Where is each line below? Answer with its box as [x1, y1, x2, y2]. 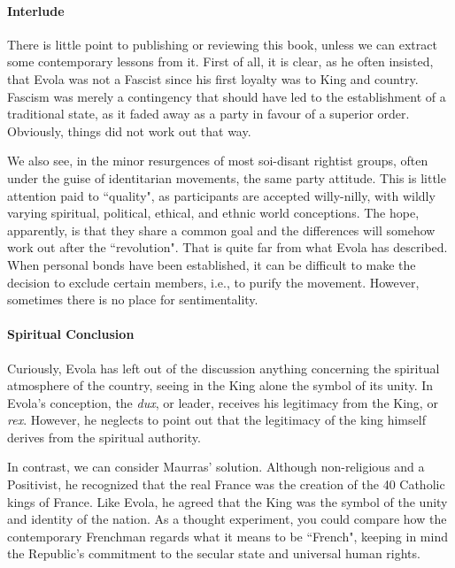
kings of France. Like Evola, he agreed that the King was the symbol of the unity [7, 492, 448, 510]
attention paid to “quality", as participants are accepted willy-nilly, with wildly [7, 186, 436, 204]
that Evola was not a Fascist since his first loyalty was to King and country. [7, 69, 419, 88]
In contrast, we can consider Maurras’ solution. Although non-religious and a [7, 457, 425, 476]
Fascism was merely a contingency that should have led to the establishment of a [7, 87, 446, 105]
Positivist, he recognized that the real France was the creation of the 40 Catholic [7, 475, 445, 494]
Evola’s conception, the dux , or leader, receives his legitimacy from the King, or [7, 393, 438, 411]
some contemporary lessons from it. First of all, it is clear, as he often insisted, [7, 52, 434, 71]
